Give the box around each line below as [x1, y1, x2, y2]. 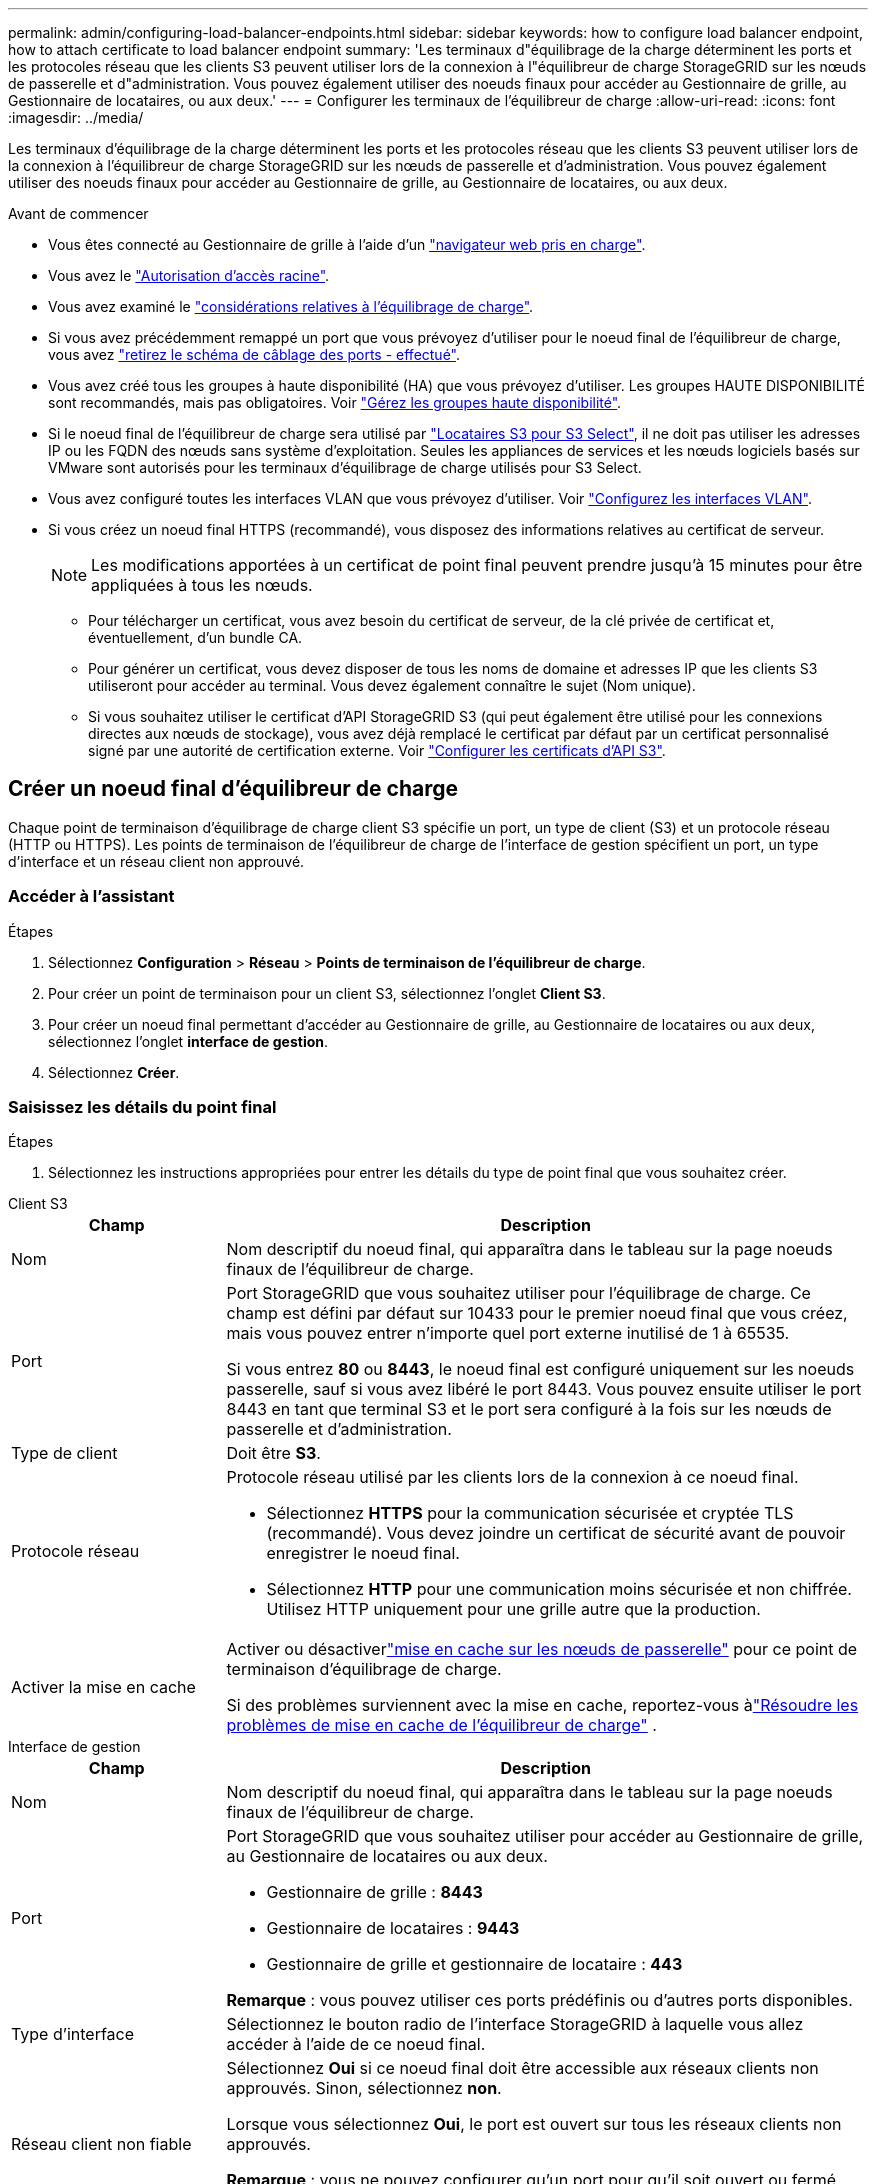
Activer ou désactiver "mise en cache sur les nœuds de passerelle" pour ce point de [226, 1639, 858, 1660]
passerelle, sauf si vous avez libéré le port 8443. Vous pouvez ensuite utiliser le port [226, 1379, 862, 1400]
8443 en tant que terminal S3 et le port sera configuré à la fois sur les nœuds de [226, 1399, 832, 1420]
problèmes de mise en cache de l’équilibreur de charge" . [226, 1715, 657, 1736]
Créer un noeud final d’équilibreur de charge [8, 776, 459, 802]
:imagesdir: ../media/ [8, 109, 144, 126]
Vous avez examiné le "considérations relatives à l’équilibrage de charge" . [48, 298, 534, 315]
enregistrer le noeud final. [266, 1543, 460, 1564]
